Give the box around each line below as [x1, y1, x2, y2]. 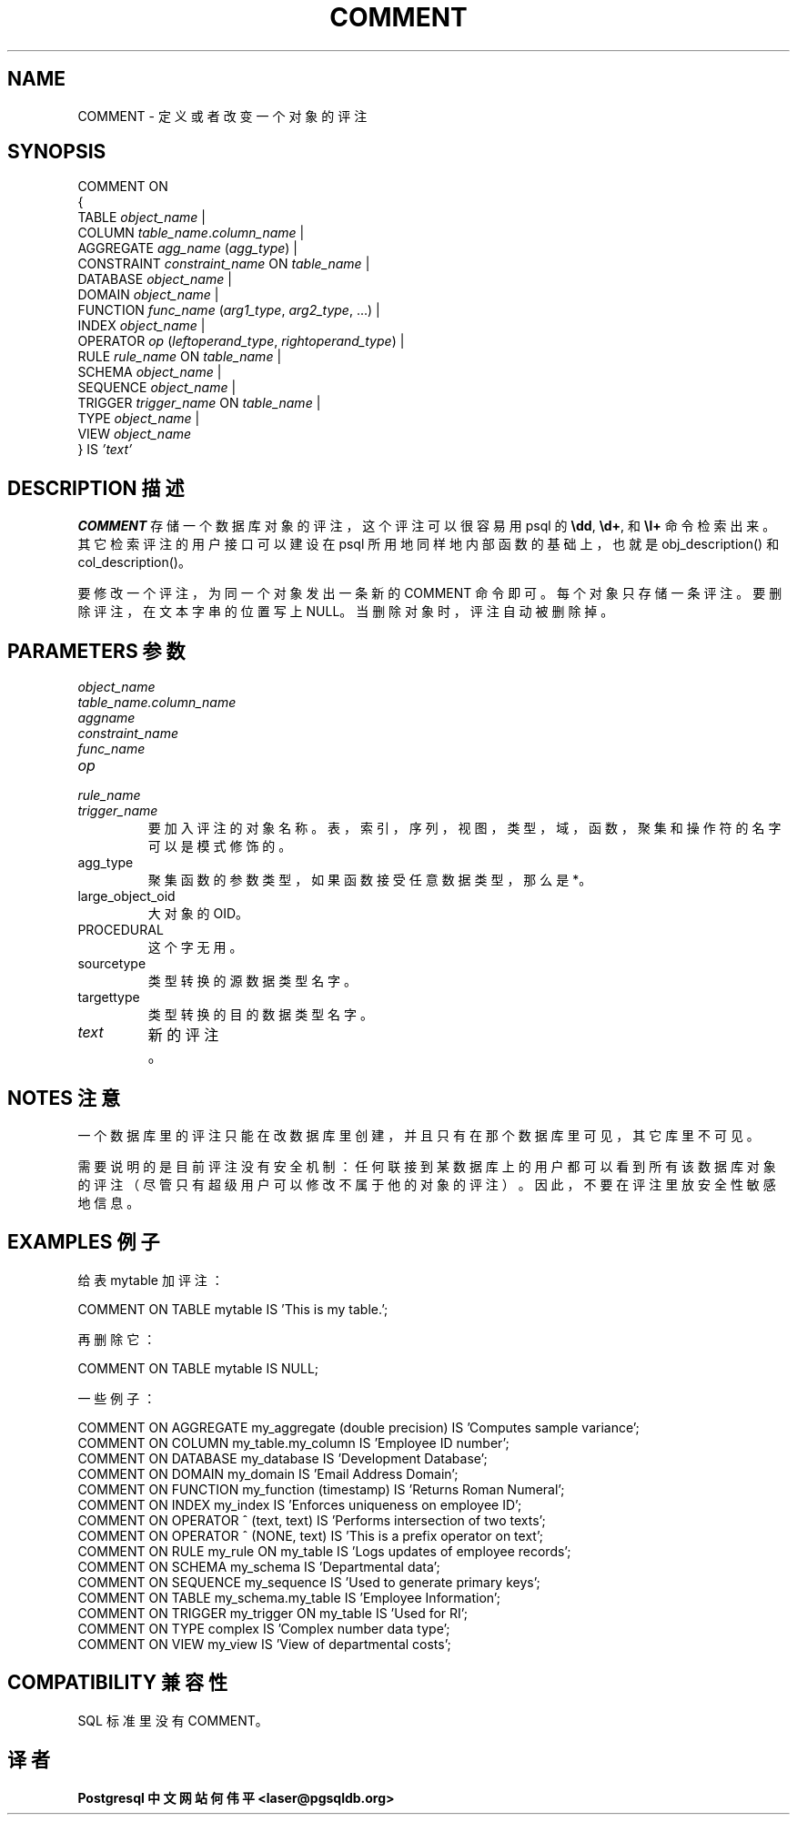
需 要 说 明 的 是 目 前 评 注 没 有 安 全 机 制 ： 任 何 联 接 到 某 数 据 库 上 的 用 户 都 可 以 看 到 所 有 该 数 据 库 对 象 [77, 1158, 776, 1174]
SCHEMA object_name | [77, 364, 222, 380]
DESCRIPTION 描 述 [7, 476, 185, 500]
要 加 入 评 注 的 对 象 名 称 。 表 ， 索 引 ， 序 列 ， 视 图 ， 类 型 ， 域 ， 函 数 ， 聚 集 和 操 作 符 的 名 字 [147, 820, 782, 836]
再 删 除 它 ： [77, 1331, 156, 1347]
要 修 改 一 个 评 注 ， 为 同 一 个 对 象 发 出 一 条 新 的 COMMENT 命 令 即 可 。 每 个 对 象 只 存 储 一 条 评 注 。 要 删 [77, 585, 782, 602]
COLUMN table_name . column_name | [77, 225, 305, 241]
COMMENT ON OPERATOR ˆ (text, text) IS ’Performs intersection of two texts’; [77, 1512, 546, 1528]
